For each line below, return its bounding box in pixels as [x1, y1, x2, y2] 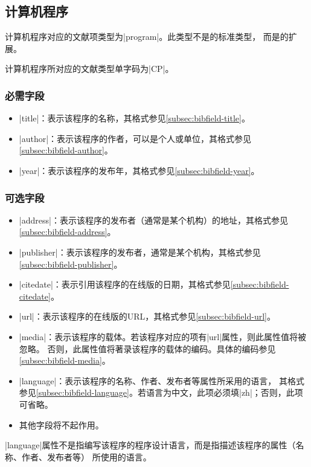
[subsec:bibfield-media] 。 [19, 354, 111, 367]
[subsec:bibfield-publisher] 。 [19, 257, 123, 270]
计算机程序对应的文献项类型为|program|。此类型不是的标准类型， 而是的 [5, 30, 289, 43]
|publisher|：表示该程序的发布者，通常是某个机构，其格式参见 [19, 245, 261, 258]
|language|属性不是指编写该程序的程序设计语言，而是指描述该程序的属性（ [5, 439, 296, 451]
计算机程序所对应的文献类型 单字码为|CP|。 [5, 62, 174, 75]
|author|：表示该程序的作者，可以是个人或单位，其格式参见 [19, 132, 252, 144]
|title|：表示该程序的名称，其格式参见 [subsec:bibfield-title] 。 [19, 112, 250, 124]
